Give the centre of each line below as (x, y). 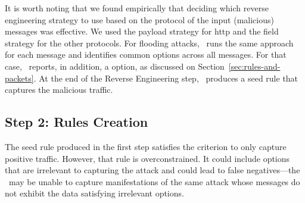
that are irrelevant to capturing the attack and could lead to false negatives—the (152, 170)
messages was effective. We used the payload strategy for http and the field (142, 31)
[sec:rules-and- (254, 66)
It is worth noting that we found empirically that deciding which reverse (137, 8)
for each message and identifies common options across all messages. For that (146, 54)
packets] (19, 78)
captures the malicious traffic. (59, 90)
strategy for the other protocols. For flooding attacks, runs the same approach (149, 43)
